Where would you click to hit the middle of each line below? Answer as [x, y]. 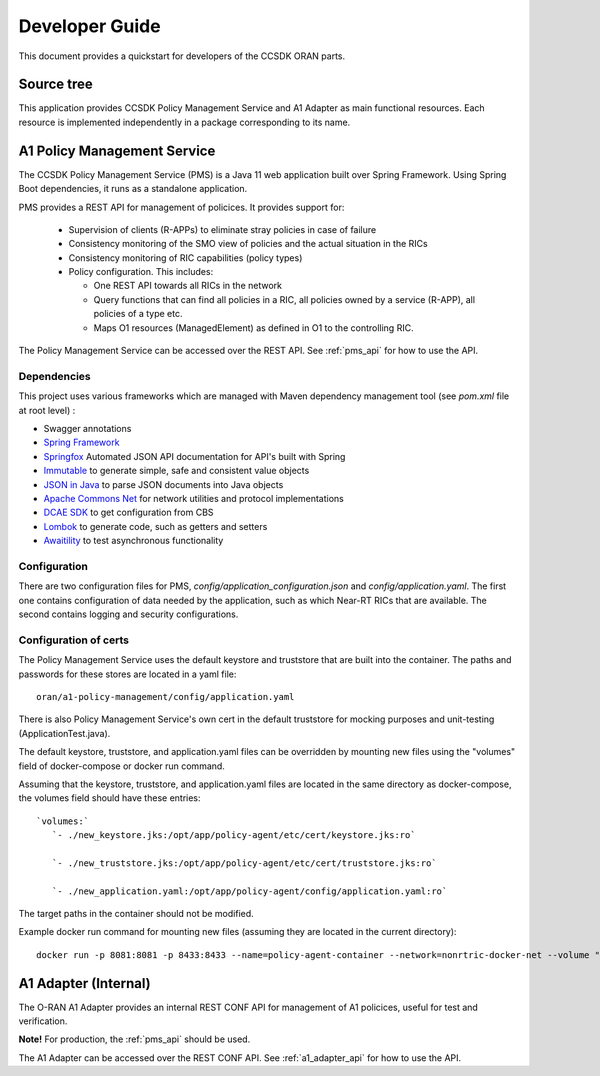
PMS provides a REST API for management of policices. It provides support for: [181, 207]
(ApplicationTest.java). [64, 733]
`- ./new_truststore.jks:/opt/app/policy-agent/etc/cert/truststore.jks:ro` [244, 863]
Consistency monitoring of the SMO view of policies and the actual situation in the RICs [248, 244]
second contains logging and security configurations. [128, 614]
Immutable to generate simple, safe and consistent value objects [176, 471]
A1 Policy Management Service [117, 150]
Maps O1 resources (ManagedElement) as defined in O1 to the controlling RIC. [253, 327]
